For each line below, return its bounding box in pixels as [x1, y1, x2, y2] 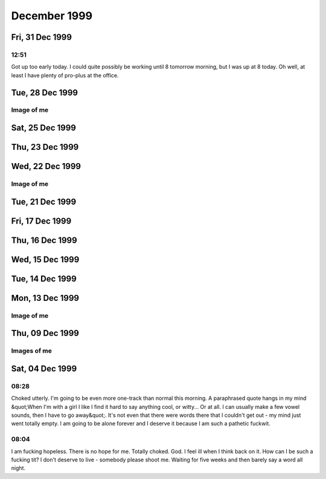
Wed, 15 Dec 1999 [11, 254, 80, 265]
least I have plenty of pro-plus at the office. [11, 71, 119, 79]
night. [11, 465, 26, 472]
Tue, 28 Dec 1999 [11, 88, 78, 98]
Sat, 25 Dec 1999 [11, 123, 77, 133]
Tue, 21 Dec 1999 [11, 196, 77, 207]
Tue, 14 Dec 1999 [11, 274, 77, 284]
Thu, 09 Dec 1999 [11, 328, 80, 338]
